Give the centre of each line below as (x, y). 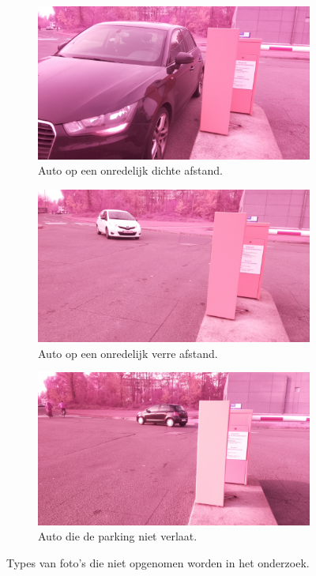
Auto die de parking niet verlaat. (118, 536)
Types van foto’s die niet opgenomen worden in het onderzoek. (158, 563)
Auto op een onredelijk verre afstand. (128, 353)
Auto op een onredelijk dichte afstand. (130, 170)
